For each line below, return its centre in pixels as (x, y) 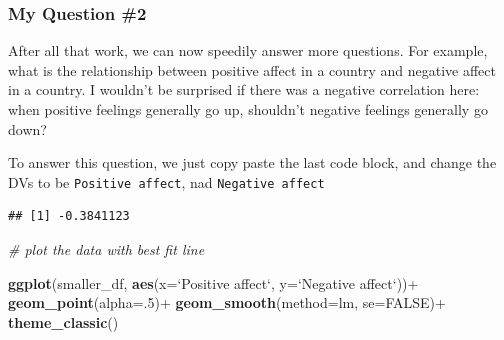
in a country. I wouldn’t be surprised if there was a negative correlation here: (244, 89)
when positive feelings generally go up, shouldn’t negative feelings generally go (248, 109)
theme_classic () (63, 321)
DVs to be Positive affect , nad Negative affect (166, 181)
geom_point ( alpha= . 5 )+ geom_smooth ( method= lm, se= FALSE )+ (227, 302)
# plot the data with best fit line (106, 249)
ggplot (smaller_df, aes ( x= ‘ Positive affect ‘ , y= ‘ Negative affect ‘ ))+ (213, 282)
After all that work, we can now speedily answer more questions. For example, (248, 50)
